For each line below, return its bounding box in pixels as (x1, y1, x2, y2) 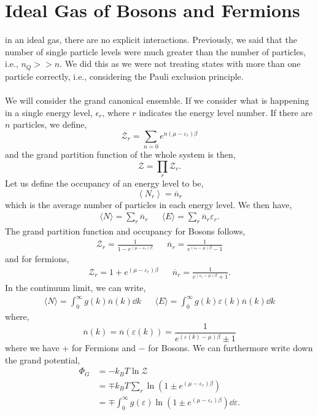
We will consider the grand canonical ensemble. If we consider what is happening (5, 93, 309, 106)
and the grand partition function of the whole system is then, (5, 148, 236, 161)
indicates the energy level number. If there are (139, 106, 312, 118)
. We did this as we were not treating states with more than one (60, 57, 301, 70)
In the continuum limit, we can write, (5, 281, 146, 294)
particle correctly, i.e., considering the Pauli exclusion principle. (5, 69, 244, 82)
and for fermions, (5, 252, 69, 265)
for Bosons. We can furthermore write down (148, 341, 313, 354)
